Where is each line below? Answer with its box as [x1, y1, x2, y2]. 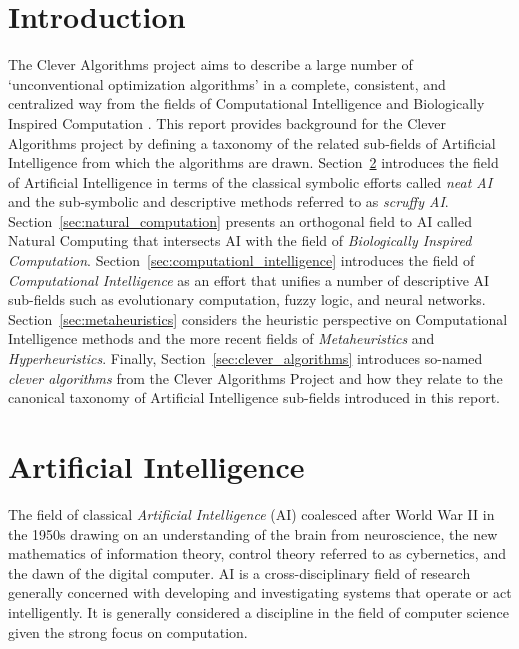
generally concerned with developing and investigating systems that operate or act [8, 582, 512, 603]
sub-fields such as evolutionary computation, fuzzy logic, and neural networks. [8, 289, 486, 310]
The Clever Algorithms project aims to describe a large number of [8, 54, 413, 75]
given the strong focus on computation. [8, 621, 248, 642]
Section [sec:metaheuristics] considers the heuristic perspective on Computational [8, 308, 508, 329]
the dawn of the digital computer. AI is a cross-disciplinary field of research [8, 562, 471, 583]
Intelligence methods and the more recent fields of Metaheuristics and [8, 328, 435, 349]
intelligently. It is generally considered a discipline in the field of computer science [8, 601, 509, 622]
